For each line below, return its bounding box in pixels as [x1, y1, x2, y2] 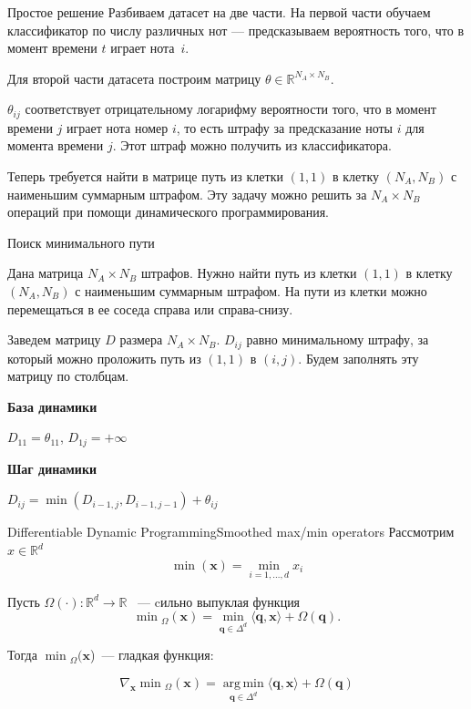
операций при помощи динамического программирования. [7, 202, 329, 221]
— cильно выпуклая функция [138, 591, 301, 611]
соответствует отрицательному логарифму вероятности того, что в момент [25, 99, 436, 118]
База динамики [7, 396, 97, 416]
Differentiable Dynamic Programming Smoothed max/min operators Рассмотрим [7, 522, 455, 541]
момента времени [7, 136, 104, 155]
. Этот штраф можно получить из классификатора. [112, 136, 392, 155]
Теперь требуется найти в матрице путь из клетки [7, 167, 283, 186]
